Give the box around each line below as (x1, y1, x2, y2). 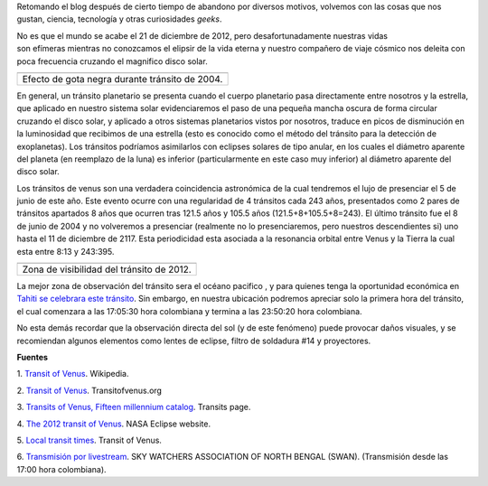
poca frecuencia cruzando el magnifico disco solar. (16, 55, 208, 67)
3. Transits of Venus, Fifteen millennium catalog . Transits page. (16, 402, 251, 413)
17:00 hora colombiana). (16, 463, 108, 474)
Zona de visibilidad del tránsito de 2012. (22, 263, 192, 276)
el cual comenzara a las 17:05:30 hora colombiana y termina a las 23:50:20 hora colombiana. (16, 305, 362, 316)
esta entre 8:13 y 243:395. (16, 246, 115, 257)
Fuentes (16, 351, 49, 362)
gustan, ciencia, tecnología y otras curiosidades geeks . (16, 14, 222, 24)
